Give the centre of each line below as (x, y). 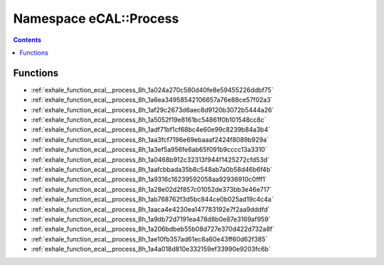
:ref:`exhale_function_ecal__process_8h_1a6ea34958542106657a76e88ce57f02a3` (152, 100)
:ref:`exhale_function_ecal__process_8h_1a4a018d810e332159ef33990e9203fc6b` (151, 249)
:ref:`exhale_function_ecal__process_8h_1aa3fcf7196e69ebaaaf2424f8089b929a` (150, 139)
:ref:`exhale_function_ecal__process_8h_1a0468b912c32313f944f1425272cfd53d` (150, 159)
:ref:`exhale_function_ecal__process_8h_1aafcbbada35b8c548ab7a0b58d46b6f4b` (152, 169)
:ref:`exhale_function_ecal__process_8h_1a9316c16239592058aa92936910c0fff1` (149, 179)
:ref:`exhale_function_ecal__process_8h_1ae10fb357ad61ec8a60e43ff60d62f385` (149, 239)
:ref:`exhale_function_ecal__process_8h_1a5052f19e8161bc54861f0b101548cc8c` (149, 120)
